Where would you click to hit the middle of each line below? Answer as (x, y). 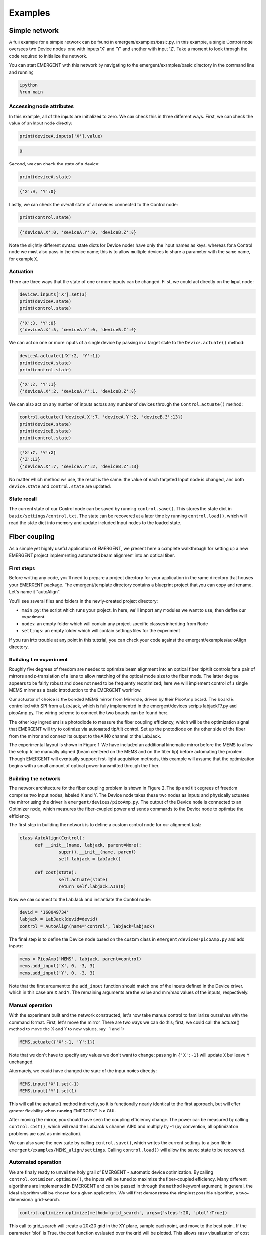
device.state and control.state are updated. (60, 486)
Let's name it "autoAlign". (35, 592)
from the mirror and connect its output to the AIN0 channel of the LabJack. (85, 736)
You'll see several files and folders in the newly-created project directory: (83, 601)
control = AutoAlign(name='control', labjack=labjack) (87, 926)
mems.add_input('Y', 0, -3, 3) (57, 973)
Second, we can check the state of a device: (54, 164)
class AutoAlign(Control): (52, 838)
